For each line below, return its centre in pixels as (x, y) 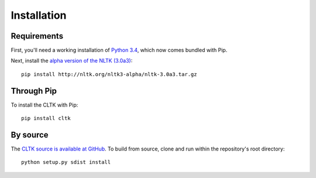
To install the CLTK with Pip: (44, 105)
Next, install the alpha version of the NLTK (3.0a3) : (72, 61)
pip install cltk (46, 118)
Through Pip (34, 91)
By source (30, 135)
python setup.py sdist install (66, 162)
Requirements (37, 36)
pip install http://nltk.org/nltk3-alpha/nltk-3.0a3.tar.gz (109, 74)
